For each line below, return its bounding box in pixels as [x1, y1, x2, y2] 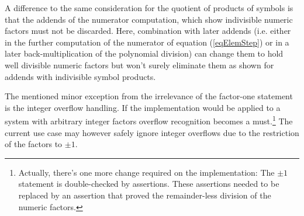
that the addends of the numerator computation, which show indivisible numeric [5, 13, 293, 25]
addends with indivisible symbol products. [5, 70, 156, 82]
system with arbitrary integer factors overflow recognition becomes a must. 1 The [5, 113, 293, 127]
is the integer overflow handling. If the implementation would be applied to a [5, 101, 281, 113]
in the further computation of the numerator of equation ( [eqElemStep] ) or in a [5, 36, 289, 48]
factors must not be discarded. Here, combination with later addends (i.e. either [5, 25, 291, 37]
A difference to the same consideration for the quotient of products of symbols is [5, 2, 293, 13]
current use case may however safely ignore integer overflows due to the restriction [5, 126, 299, 138]
